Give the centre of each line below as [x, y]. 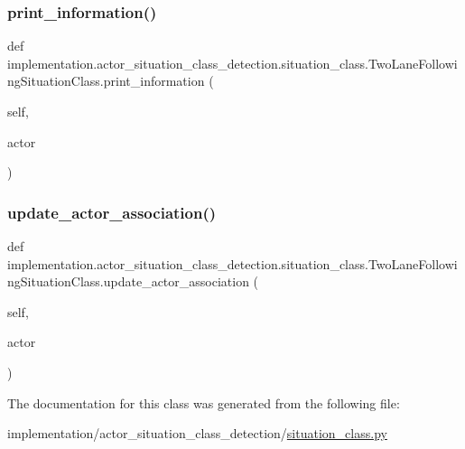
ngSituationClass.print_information [106, 81]
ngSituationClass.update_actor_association [128, 281]
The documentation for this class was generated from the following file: [204, 402]
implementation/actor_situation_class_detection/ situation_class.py [197, 433]
